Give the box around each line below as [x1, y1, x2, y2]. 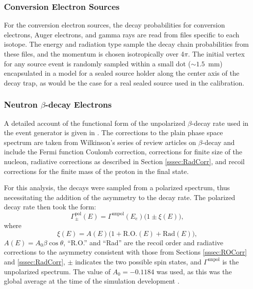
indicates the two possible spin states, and [75, 256, 202, 266]
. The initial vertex [188, 49, 245, 58]
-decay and [202, 137, 235, 147]
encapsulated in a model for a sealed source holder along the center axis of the [4, 68, 239, 78]
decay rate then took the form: [4, 202, 96, 212]
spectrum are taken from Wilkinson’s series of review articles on [4, 137, 196, 147]
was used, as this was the [156, 266, 232, 276]
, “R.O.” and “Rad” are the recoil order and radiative [63, 237, 224, 247]
